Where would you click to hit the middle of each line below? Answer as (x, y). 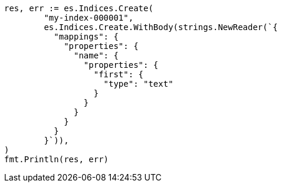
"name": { (96, 55)
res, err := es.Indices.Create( (79, 8)
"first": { (119, 74)
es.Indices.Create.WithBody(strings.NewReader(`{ (161, 27)
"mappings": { (86, 37)
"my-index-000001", (89, 18)
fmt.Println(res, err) (57, 159)
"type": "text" (138, 84)
